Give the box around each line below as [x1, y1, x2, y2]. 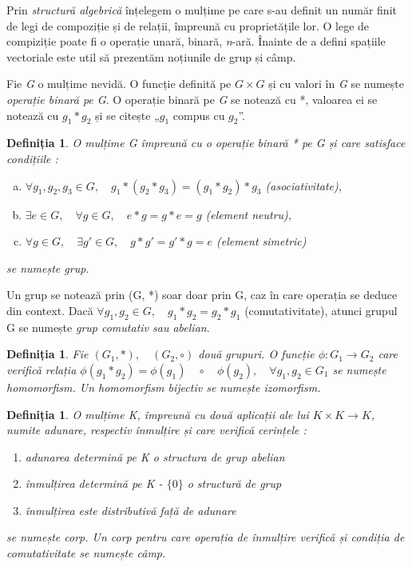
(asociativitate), [265, 177, 343, 194]
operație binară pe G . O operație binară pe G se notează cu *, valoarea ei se [6, 90, 378, 107]
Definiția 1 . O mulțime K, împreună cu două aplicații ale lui [6, 405, 309, 422]
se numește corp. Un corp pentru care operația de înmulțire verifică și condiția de [6, 529, 405, 545]
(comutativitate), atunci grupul [244, 301, 398, 318]
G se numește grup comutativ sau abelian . [6, 318, 210, 335]
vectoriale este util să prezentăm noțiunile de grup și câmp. [6, 48, 296, 65]
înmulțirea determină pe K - [25, 475, 163, 492]
